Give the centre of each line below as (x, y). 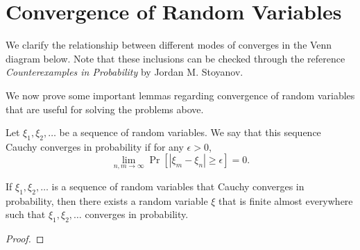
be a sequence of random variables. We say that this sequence (190, 132)
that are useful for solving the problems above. (105, 109)
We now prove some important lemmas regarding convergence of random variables (180, 95)
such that (26, 214)
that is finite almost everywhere (286, 200)
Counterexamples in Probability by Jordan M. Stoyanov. (125, 72)
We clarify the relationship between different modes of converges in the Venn (169, 45)
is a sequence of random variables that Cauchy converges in (178, 186)
